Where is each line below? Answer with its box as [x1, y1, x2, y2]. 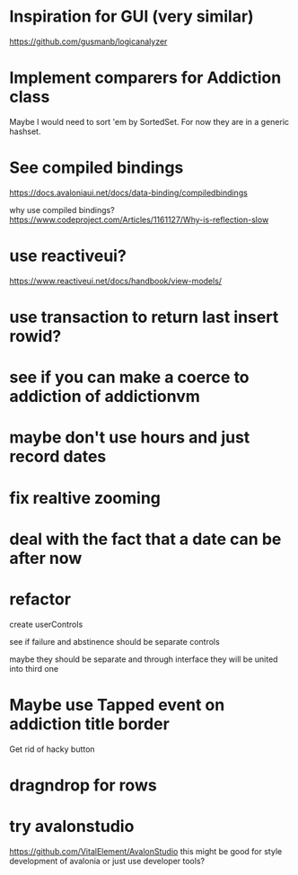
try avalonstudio [9, 816, 135, 836]
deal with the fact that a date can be [9, 529, 282, 549]
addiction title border [9, 713, 171, 734]
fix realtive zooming [9, 487, 162, 508]
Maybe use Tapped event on [9, 694, 225, 715]
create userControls [9, 619, 83, 629]
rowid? [9, 326, 62, 346]
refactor [9, 589, 72, 609]
